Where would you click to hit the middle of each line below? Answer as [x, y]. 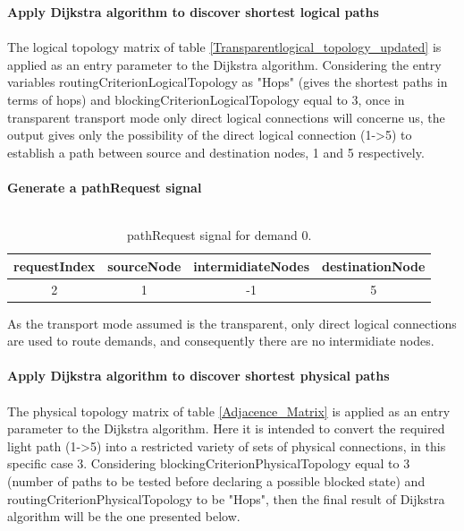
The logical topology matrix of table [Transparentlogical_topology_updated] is [224, 47]
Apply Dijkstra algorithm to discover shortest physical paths [198, 376]
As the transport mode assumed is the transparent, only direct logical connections [232, 323]
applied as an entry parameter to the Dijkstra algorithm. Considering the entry [224, 64]
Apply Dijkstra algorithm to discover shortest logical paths [193, 12]
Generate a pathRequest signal [105, 187]
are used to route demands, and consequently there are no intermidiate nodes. [221, 341]
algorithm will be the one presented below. [124, 516]
